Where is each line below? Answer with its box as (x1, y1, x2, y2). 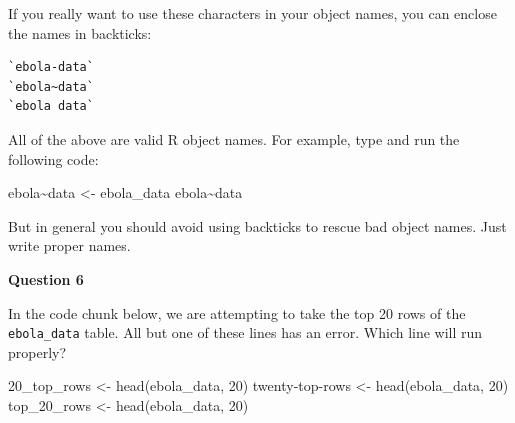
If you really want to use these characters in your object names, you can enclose (8, 3, 497, 23)
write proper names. (8, 235, 131, 256)
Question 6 (8, 268, 84, 289)
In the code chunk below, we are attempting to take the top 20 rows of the (8, 302, 466, 323)
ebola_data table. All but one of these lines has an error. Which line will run (8, 322, 483, 343)
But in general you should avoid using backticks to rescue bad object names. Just (8, 215, 507, 236)
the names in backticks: (8, 22, 152, 43)
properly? (8, 341, 67, 362)
